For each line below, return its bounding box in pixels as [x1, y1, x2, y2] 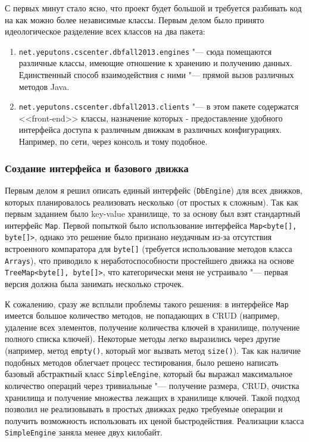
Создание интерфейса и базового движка [5, 160, 189, 175]
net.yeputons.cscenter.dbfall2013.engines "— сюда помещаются [18, 45, 272, 57]
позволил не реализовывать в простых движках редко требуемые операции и [5, 403, 283, 415]
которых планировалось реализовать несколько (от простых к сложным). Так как [5, 195, 298, 208]
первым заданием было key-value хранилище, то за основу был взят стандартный [5, 207, 301, 220]
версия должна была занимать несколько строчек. [5, 278, 184, 290]
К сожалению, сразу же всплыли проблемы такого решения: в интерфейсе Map [5, 297, 289, 310]
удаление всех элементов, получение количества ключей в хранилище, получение [5, 320, 300, 333]
